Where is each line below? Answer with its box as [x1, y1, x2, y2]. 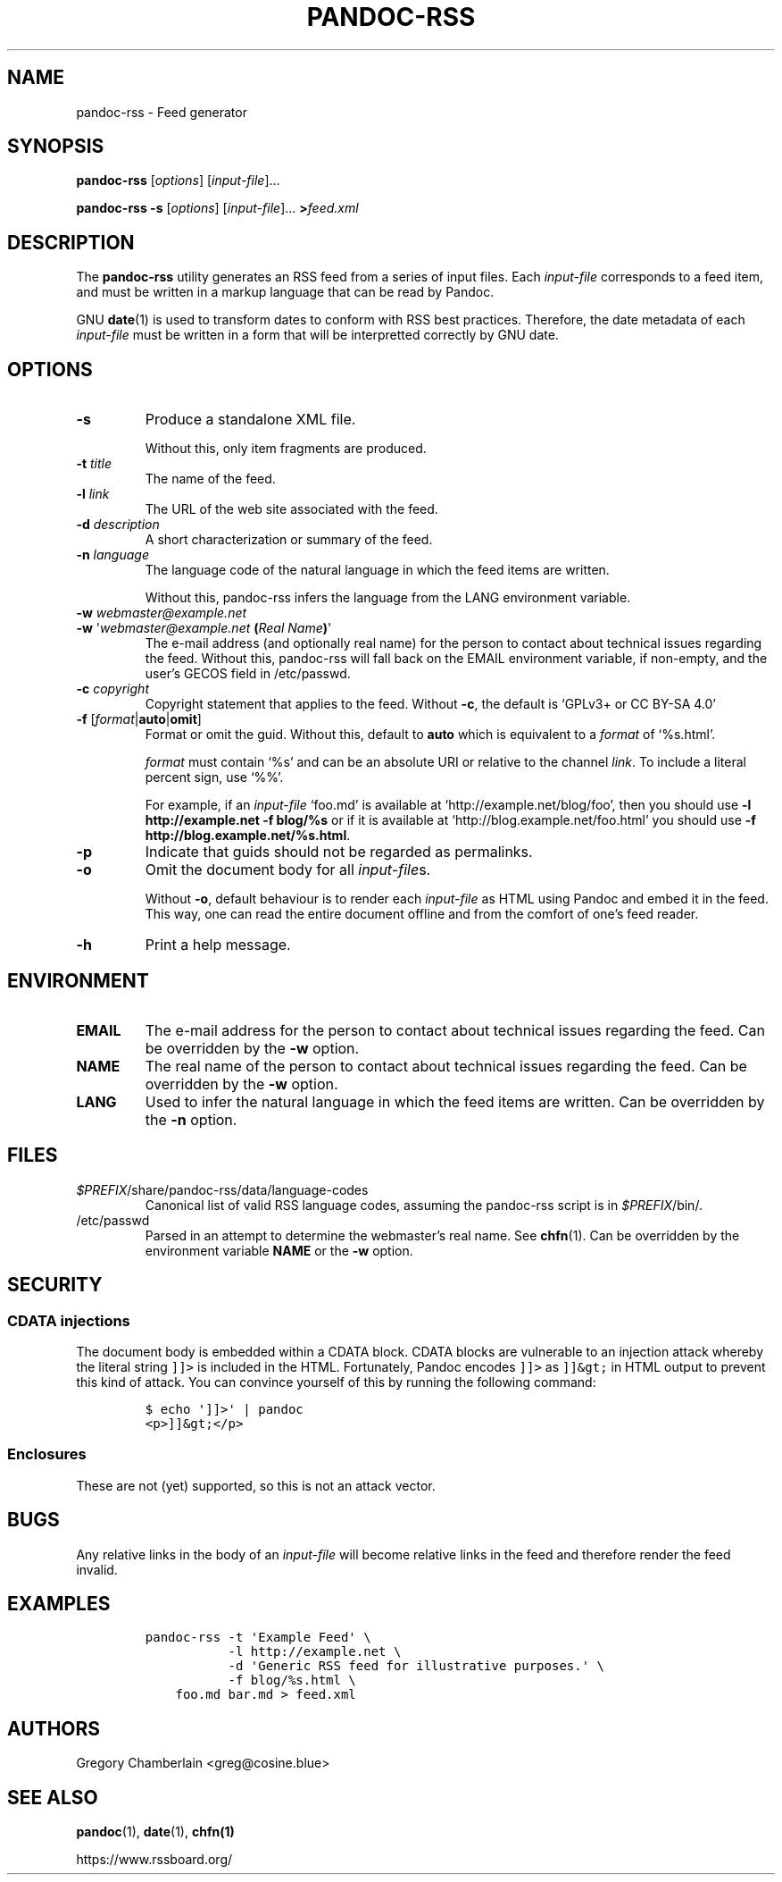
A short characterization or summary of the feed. [145, 532, 433, 548]
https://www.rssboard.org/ [76, 1852, 233, 1868]
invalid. [76, 1561, 118, 1577]
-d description [76, 517, 160, 533]
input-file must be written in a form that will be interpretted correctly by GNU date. [76, 327, 559, 343]
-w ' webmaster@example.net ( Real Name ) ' [76, 620, 332, 636]
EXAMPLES [7, 1592, 111, 1616]
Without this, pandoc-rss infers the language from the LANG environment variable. [145, 590, 631, 606]
